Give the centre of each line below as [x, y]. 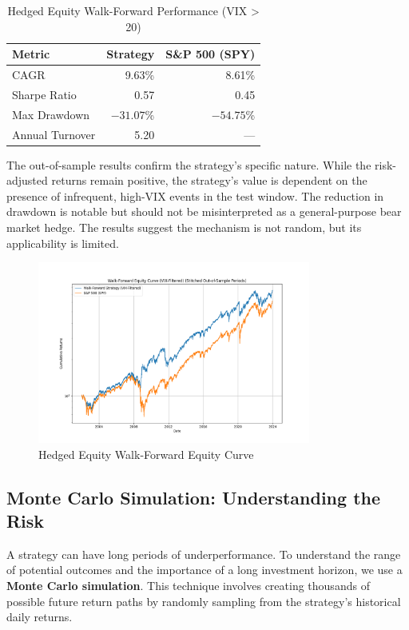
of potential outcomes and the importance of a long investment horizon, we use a [204, 570]
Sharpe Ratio [44, 94]
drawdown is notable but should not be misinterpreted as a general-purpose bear [204, 211]
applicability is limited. [63, 243]
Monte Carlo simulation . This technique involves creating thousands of [188, 586]
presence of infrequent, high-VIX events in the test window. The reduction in [195, 195]
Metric [31, 54]
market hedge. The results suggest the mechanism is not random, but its [184, 227]
